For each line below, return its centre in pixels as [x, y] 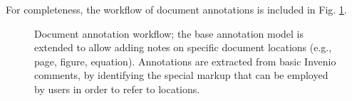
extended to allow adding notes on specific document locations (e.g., [183, 47]
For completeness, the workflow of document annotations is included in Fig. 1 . [176, 9]
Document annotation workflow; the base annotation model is [169, 33]
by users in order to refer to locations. [117, 89]
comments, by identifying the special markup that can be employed [181, 75]
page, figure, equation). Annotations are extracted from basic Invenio [185, 61]
